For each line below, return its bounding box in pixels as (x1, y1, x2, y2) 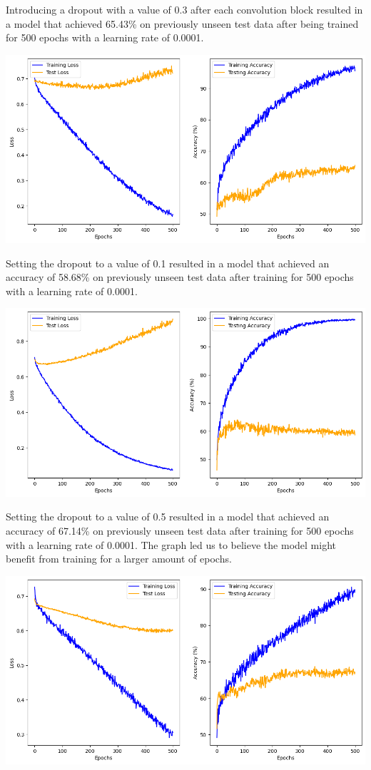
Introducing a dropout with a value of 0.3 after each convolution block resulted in (6, 2, 363, 16)
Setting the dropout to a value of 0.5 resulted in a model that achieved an (6, 509, 330, 524)
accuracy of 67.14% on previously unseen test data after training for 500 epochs (6, 523, 354, 538)
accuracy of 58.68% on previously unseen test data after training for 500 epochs (6, 269, 354, 284)
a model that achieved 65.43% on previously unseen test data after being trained (6, 16, 359, 31)
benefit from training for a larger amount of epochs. (6, 551, 232, 566)
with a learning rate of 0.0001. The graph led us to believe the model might (6, 537, 336, 552)
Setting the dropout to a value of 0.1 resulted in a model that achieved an (6, 255, 330, 270)
